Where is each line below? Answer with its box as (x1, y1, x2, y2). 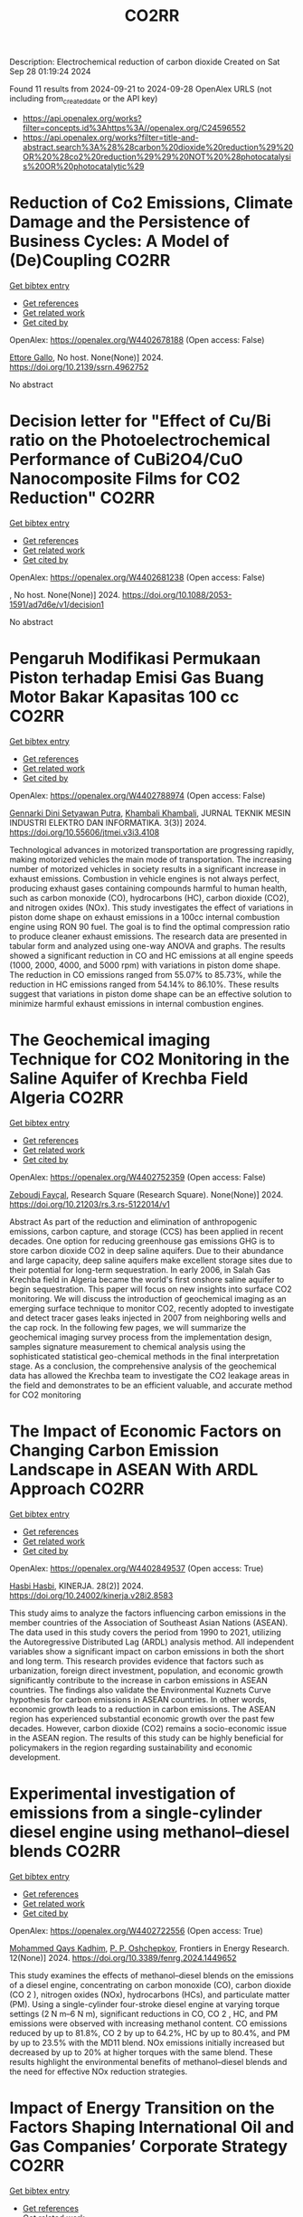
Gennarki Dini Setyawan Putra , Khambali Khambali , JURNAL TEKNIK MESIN (9, 807, 291, 819)
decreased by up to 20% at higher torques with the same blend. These (9, 2046, 273, 2058)
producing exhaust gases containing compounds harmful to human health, (9, 883, 288, 894)
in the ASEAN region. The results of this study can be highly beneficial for (9, 1732, 284, 1743)
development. (9, 1751, 61, 1762)
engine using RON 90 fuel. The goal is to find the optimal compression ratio (9, 921, 290, 932)
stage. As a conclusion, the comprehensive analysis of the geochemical (9, 1360, 278, 1371)
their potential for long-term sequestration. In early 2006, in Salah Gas (9, 1264, 271, 1275)
